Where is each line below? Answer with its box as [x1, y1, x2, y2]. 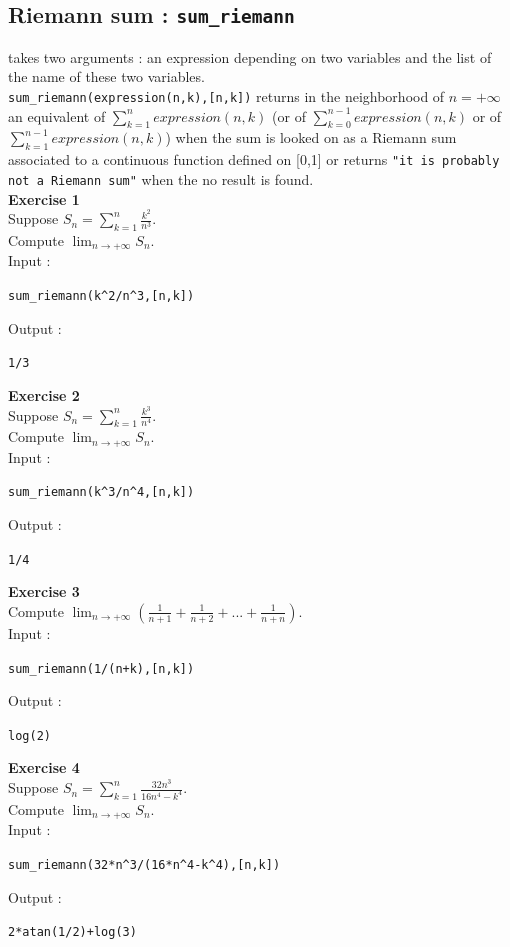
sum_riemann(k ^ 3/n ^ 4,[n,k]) [8, 485, 195, 500]
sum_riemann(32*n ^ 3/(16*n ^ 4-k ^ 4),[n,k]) [8, 857, 281, 872]
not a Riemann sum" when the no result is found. [8, 168, 314, 189]
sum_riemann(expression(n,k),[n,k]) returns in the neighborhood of [8, 85, 445, 106]
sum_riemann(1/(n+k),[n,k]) [8, 661, 195, 676]
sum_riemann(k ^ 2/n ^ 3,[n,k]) [8, 289, 195, 304]
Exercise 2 [8, 384, 80, 405]
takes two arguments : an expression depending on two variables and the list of [8, 46, 492, 67]
